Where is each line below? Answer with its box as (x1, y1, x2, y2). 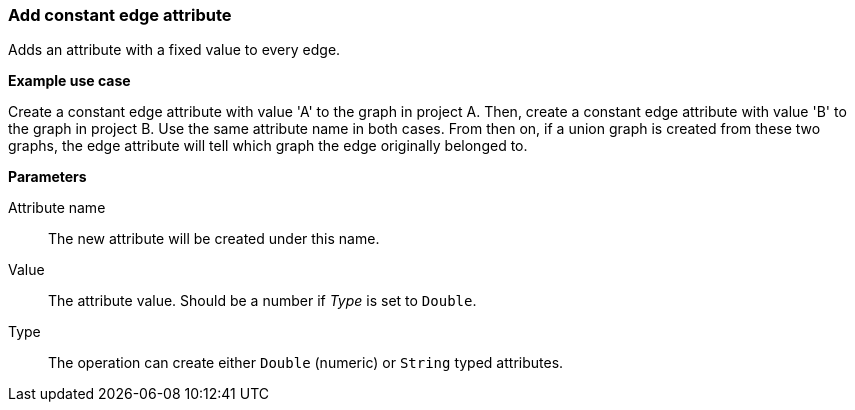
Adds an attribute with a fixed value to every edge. (8, 41, 341, 59)
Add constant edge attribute (8, 5, 232, 25)
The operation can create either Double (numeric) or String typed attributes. (48, 354, 564, 372)
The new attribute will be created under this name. (48, 230, 380, 248)
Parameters (8, 168, 87, 186)
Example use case (8, 72, 131, 90)
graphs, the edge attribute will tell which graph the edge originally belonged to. (8, 137, 528, 155)
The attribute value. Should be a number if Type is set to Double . (48, 292, 477, 310)
